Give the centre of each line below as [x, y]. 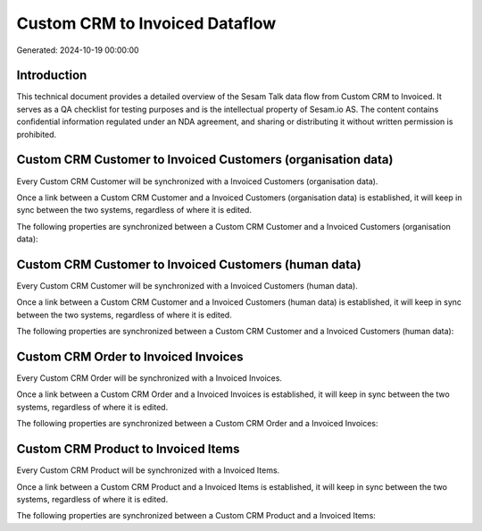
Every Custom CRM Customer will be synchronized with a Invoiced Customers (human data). [187, 286]
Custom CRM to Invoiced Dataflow [146, 23]
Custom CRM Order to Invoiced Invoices [130, 356]
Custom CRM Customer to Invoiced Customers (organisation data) [205, 160]
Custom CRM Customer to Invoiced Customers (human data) [189, 264]
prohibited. [37, 134]
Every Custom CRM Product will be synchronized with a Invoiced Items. [148, 470]
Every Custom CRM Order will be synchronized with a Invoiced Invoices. [150, 378]
